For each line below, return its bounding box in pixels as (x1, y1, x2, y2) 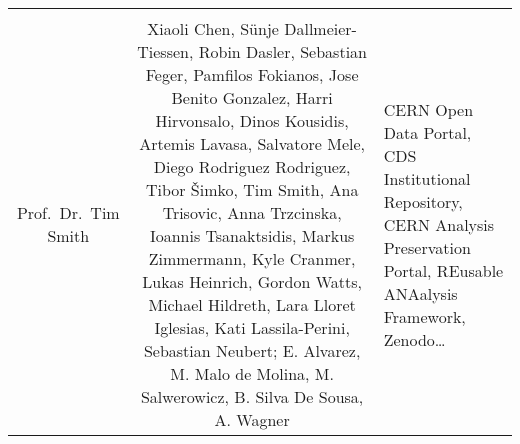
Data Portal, (383, 120, 472, 144)
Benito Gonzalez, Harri (171, 86, 333, 109)
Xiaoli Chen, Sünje (147, 17, 279, 40)
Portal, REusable (383, 258, 504, 282)
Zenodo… (383, 327, 446, 351)
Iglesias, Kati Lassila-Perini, (154, 316, 350, 339)
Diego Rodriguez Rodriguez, (153, 155, 351, 178)
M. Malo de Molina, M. (170, 362, 334, 385)
